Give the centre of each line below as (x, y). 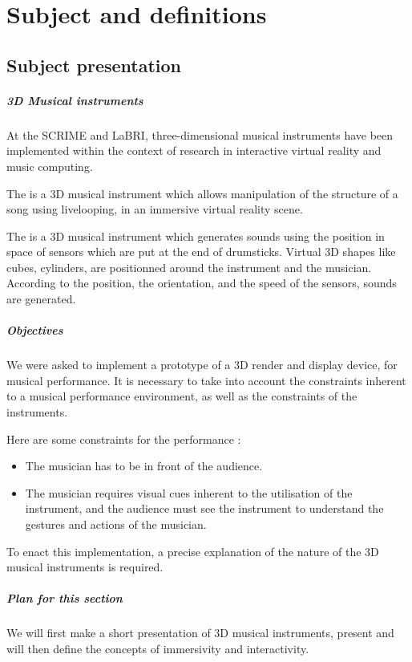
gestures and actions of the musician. (116, 524)
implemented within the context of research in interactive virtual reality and (194, 150)
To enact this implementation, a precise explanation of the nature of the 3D (193, 551)
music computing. (50, 166)
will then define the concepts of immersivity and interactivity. (158, 648)
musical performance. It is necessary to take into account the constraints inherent (206, 380)
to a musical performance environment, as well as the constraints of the (182, 396)
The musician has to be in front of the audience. (144, 466)
